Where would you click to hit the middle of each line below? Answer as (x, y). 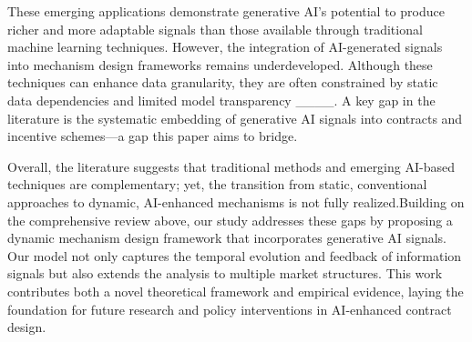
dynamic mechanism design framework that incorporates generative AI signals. (227, 238)
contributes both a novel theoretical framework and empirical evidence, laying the (236, 291)
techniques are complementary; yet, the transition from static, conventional (217, 184)
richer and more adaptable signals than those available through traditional (215, 29)
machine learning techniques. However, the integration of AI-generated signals (225, 47)
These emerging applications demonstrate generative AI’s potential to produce (226, 11)
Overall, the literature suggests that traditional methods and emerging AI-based (231, 166)
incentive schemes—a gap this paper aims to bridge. (153, 136)
